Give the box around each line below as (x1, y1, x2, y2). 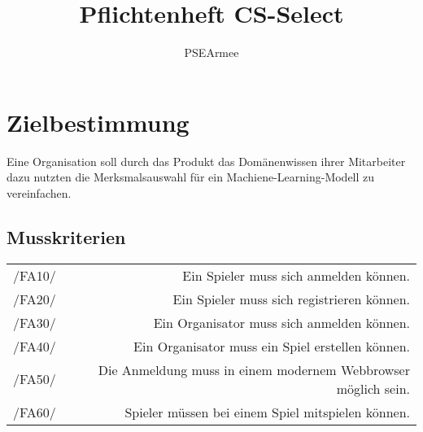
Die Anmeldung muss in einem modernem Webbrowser (98, 360, 410, 379)
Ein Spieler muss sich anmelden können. (182, 265, 410, 285)
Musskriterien (7, 224, 126, 249)
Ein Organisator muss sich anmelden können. (153, 312, 410, 332)
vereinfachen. (7, 184, 72, 201)
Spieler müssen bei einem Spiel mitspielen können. (124, 402, 410, 421)
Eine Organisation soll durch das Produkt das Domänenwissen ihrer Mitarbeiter (7, 152, 406, 169)
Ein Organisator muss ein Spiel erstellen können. (133, 336, 410, 356)
